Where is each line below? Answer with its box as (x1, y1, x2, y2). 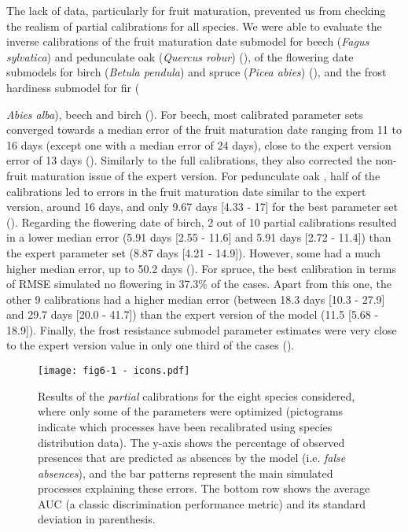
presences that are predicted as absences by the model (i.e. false (38, 449, 346, 466)
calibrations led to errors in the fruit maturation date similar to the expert (6, 183, 366, 199)
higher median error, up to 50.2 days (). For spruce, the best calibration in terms (6, 260, 396, 276)
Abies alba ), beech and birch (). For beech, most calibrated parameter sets (6, 105, 363, 122)
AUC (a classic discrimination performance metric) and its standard (38, 495, 366, 512)
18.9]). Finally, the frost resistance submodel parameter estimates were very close (6, 321, 397, 338)
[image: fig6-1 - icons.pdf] (38, 365, 190, 377)
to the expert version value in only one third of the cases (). (6, 337, 295, 353)
